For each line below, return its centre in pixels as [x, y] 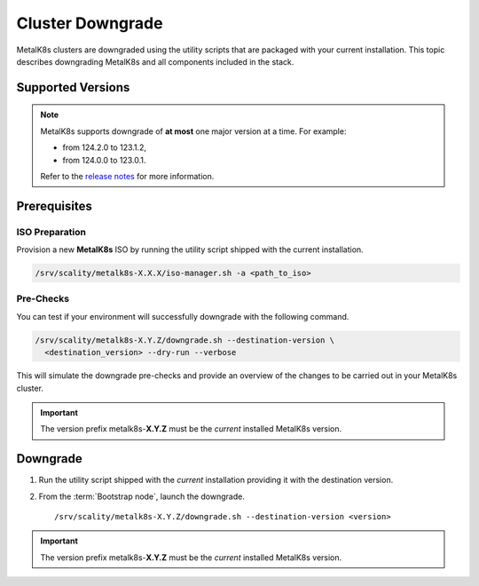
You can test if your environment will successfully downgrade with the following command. [183, 316]
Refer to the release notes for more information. [127, 176]
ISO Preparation [51, 232]
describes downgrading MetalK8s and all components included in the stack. [155, 61]
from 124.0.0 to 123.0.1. [104, 160]
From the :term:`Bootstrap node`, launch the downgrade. [142, 496]
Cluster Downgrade [90, 23]
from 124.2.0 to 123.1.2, [104, 147]
